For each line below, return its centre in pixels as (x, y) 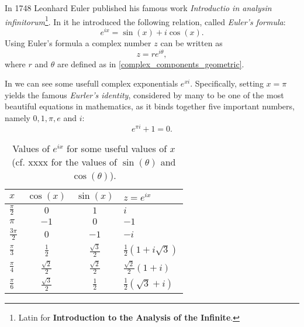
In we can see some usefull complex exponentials (91, 83)
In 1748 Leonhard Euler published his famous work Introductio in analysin (138, 8)
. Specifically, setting (227, 83)
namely (18, 117)
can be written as (191, 42)
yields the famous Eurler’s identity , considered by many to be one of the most (144, 94)
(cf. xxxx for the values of (64, 161)
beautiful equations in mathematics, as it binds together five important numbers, (150, 106)
